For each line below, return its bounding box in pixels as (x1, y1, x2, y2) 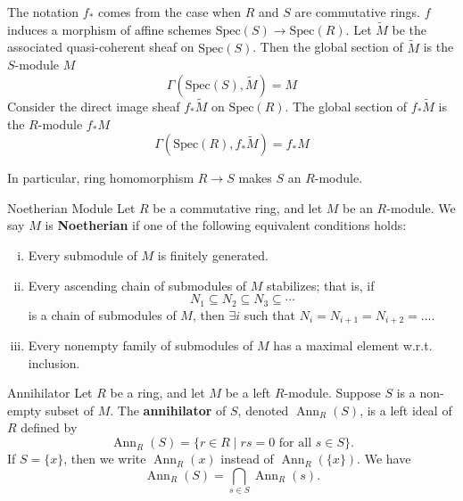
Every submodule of (28, 246, 137, 264)
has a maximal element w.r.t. (273, 336, 433, 355)
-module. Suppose (284, 383, 381, 402)
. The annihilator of (110, 400, 227, 419)
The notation (7, 3, 79, 21)
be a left (225, 383, 271, 402)
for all (278, 437, 312, 450)
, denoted (237, 400, 289, 419)
